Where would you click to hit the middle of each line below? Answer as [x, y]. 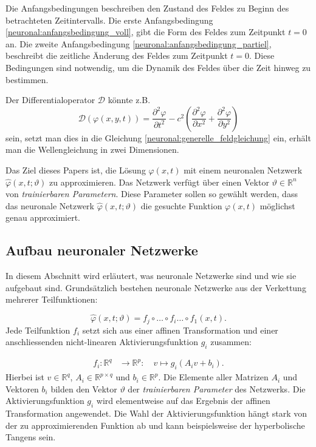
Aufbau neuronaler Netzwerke [102, 250]
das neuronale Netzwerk [50, 205]
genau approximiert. [43, 217]
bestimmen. [27, 79]
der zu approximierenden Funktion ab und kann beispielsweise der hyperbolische [155, 425]
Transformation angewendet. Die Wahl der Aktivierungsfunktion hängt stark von [156, 413]
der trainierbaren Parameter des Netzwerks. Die [217, 388]
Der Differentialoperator [50, 100]
